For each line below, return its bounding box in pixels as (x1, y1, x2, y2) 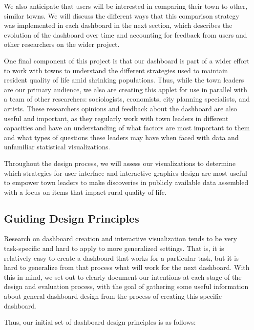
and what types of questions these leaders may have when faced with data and (4, 132, 239, 142)
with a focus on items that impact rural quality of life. (4, 186, 167, 197)
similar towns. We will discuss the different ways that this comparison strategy (4, 10, 239, 21)
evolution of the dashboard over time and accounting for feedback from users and (4, 29, 247, 40)
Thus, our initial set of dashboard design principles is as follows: (4, 317, 196, 327)
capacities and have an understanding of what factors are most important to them (4, 123, 250, 133)
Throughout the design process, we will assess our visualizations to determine (4, 158, 236, 168)
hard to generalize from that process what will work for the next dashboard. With (4, 262, 250, 272)
